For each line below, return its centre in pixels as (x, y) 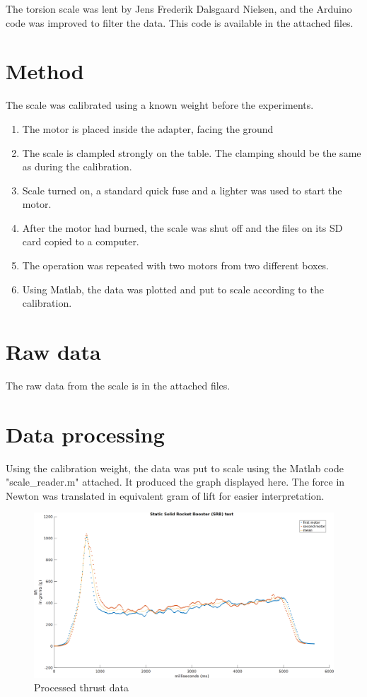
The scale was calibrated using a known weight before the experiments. (160, 105)
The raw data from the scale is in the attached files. (118, 385)
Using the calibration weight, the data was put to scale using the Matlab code (175, 468)
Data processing (85, 434)
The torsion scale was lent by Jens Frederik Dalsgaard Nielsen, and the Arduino (179, 8)
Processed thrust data (81, 687)
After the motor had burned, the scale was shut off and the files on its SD (182, 227)
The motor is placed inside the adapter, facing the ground (148, 128)
